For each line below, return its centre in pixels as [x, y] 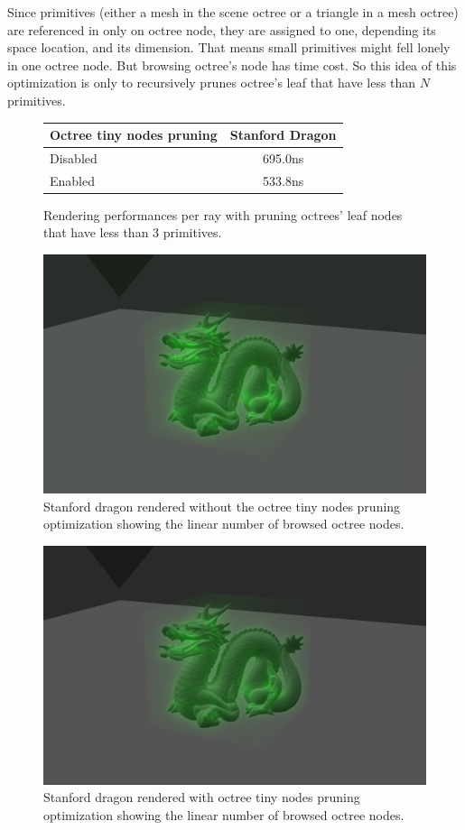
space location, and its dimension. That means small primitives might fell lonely [229, 47]
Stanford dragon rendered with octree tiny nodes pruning [202, 797]
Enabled [72, 180]
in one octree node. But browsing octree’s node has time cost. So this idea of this [232, 65]
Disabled [74, 157]
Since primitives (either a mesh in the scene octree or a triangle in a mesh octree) [233, 12]
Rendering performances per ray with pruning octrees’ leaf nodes [223, 214]
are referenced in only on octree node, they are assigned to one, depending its [222, 29]
